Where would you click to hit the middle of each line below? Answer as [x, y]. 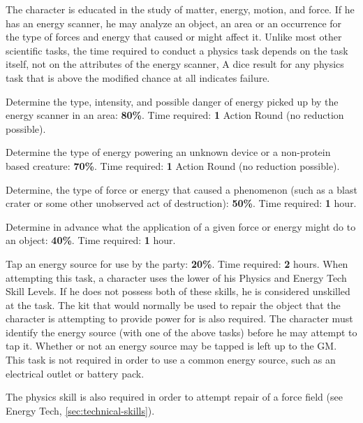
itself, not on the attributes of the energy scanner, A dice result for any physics [175, 64]
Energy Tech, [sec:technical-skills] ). [80, 410]
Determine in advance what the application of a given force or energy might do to [181, 226]
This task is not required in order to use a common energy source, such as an [171, 360]
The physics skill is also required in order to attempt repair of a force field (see [174, 397]
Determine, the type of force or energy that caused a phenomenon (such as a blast [181, 189]
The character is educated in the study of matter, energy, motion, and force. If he [180, 9]
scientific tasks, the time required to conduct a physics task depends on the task [177, 50]
